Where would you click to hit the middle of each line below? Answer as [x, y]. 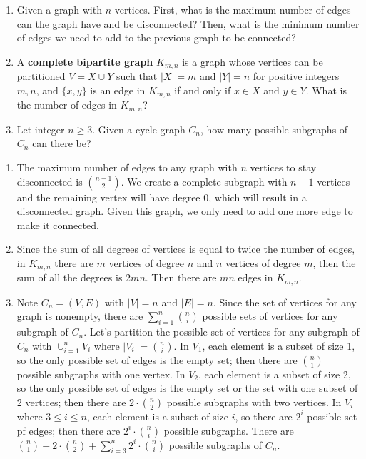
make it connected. [58, 225]
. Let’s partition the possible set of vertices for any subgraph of [222, 332]
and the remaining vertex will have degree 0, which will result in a [162, 197]
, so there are [264, 416]
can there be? [62, 143]
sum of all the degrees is [70, 277]
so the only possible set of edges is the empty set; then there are [157, 359]
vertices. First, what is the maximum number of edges [233, 9]
